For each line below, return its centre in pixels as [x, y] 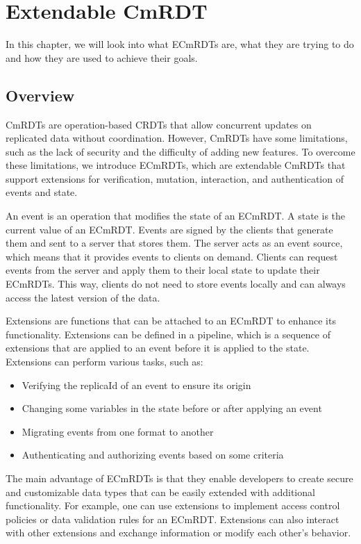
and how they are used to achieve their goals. [102, 57]
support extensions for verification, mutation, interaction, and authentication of [175, 178]
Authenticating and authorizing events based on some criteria [153, 455]
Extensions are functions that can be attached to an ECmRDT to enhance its [171, 321]
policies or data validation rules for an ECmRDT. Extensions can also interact [173, 519]
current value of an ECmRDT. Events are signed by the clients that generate [169, 229]
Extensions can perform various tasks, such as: [104, 362]
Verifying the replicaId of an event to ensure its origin [136, 385]
